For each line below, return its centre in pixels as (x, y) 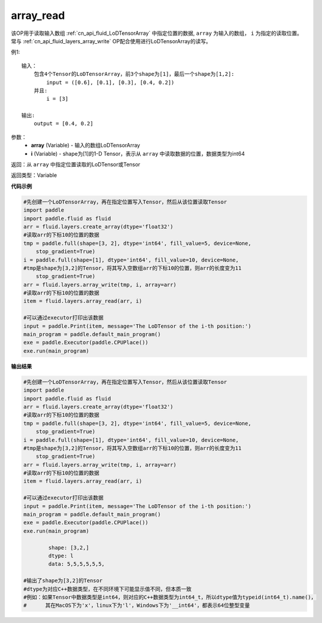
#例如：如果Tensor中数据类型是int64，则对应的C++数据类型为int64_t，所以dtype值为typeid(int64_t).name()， (170, 597)
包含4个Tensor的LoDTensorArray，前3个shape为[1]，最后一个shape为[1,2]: (134, 74)
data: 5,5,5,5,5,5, (76, 564)
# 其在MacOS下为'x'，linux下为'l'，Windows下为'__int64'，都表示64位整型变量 (137, 606)
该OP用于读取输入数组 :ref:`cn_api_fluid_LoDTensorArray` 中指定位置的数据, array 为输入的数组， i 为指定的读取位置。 (157, 33)
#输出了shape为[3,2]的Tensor (63, 581)
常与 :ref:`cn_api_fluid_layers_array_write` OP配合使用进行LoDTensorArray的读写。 (111, 41)
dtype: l (61, 556)
